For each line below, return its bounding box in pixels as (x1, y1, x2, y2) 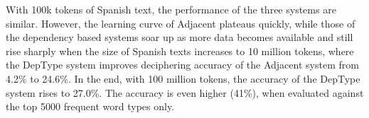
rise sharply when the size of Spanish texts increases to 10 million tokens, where (6, 43, 354, 58)
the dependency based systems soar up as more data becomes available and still (6, 30, 353, 45)
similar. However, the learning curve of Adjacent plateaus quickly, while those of (6, 16, 355, 30)
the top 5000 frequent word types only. (6, 99, 175, 114)
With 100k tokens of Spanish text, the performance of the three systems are (6, 2, 336, 16)
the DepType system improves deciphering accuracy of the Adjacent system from (6, 57, 359, 72)
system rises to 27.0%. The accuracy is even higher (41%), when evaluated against (6, 85, 364, 100)
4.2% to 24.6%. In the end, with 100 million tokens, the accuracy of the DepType (6, 71, 360, 85)
